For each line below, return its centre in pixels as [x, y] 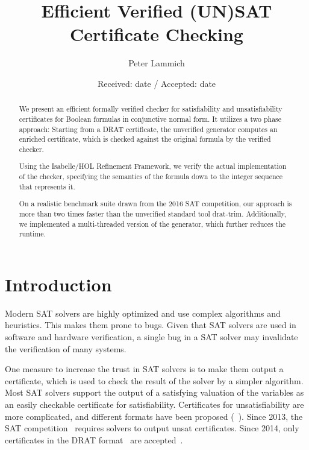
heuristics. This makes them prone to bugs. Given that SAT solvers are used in [151, 325]
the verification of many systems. [66, 348]
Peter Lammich [157, 63]
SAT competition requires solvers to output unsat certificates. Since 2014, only [152, 428]
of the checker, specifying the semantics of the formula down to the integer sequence [151, 176]
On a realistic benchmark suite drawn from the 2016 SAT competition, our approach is [155, 204]
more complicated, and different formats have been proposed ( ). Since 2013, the [154, 416]
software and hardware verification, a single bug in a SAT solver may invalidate [151, 337]
